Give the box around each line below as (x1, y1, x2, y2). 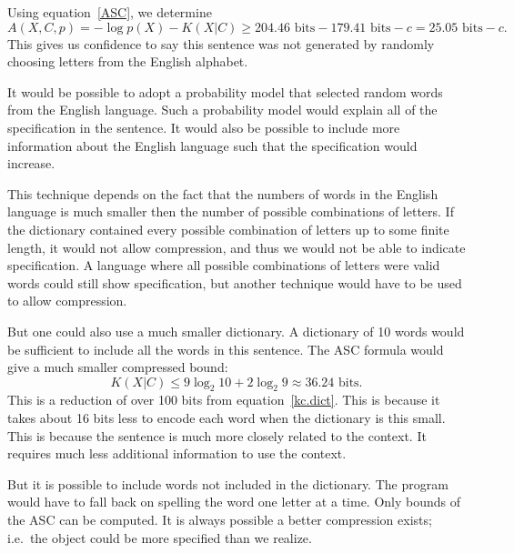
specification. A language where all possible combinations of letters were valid (7, 256, 440, 275)
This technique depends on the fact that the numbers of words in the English (7, 184, 438, 203)
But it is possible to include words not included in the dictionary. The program (7, 474, 448, 493)
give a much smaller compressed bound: (7, 357, 228, 377)
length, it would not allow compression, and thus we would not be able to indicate (7, 237, 466, 256)
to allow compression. (7, 291, 127, 310)
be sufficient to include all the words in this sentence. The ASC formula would (7, 339, 444, 358)
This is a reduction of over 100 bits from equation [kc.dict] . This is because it (7, 390, 440, 409)
